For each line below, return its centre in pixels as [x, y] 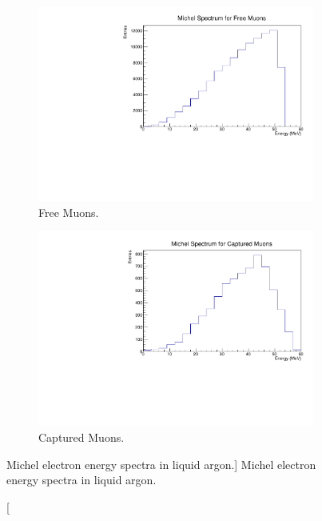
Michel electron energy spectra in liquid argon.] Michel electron [161, 464]
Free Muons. [69, 212]
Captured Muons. [81, 437]
